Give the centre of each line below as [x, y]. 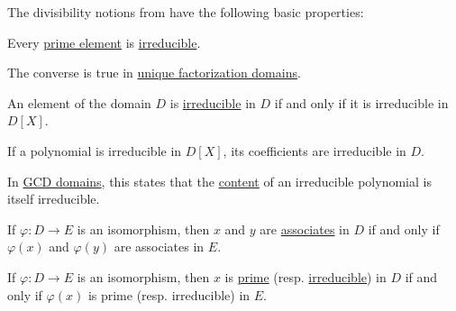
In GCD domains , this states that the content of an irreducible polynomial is [219, 181]
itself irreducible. [54, 199]
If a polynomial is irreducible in [95, 150]
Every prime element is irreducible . [104, 42]
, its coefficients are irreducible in [315, 150]
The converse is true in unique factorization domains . [154, 73]
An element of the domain [79, 102]
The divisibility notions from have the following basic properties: [186, 12]
